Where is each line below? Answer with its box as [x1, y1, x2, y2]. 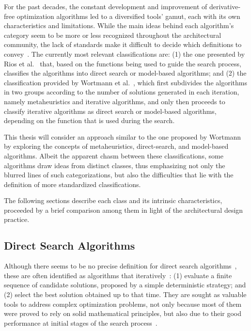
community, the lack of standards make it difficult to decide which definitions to [4, 39, 242, 49]
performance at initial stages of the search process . [4, 317, 157, 328]
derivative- [209, 1, 241, 11]
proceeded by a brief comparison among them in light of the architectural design [4, 205, 243, 215]
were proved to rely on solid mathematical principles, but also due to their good [4, 308, 242, 318]
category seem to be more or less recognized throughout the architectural [4, 30, 221, 40]
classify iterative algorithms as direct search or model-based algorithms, [4, 106, 217, 116]
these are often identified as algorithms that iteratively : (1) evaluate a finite [4, 270, 232, 280]
